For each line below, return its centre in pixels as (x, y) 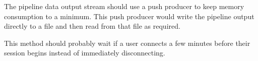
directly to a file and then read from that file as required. (92, 26)
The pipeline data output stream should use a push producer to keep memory (124, 6)
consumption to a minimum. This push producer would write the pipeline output (129, 16)
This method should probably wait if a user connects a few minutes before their (127, 43)
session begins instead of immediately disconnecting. (85, 53)
